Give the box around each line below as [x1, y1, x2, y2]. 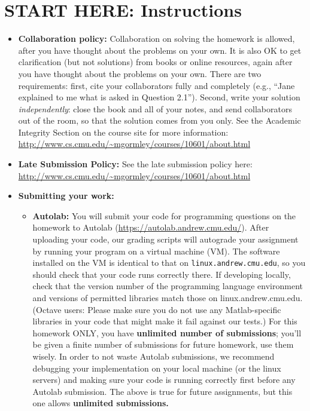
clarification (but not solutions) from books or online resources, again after [18, 56, 293, 68]
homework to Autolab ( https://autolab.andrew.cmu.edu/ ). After [32, 221, 269, 234]
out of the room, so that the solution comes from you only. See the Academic [18, 114, 301, 127]
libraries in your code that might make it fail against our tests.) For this [32, 315, 297, 327]
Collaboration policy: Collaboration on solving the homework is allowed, [18, 32, 295, 45]
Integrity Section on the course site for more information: [18, 125, 229, 138]
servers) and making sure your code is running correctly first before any [32, 373, 296, 386]
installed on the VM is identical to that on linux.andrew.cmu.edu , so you [32, 256, 306, 269]
